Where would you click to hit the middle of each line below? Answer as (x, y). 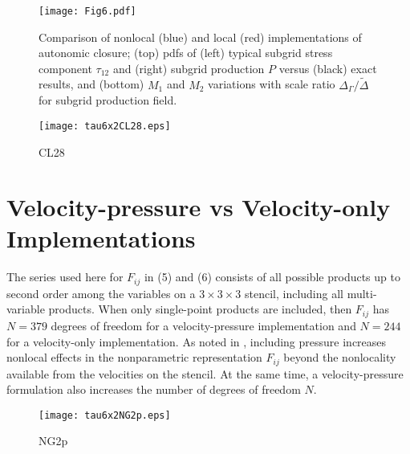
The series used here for (65, 277)
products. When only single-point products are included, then (200, 309)
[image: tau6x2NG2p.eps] (105, 415)
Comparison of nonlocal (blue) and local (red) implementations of (200, 37)
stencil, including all (294, 293)
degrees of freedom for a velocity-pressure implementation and (203, 325)
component (65, 68)
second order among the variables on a (101, 293)
